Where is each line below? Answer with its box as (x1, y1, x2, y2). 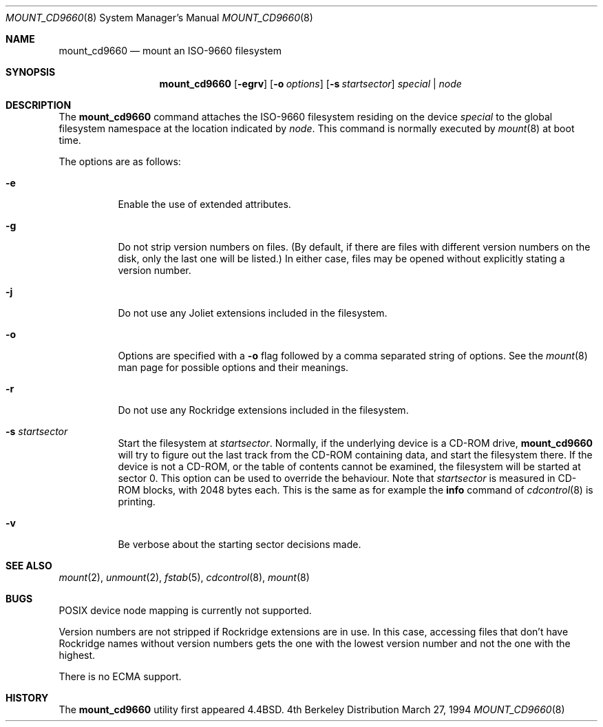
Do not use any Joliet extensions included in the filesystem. (118, 307, 388, 319)
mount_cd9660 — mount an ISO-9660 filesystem (59, 45, 282, 56)
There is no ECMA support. (59, 671, 182, 682)
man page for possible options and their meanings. (118, 361, 349, 373)
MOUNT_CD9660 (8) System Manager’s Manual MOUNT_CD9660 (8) (6, 12, 313, 23)
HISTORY (6, 692, 49, 704)
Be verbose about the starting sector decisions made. (118, 538, 361, 550)
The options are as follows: (59, 156, 181, 167)
